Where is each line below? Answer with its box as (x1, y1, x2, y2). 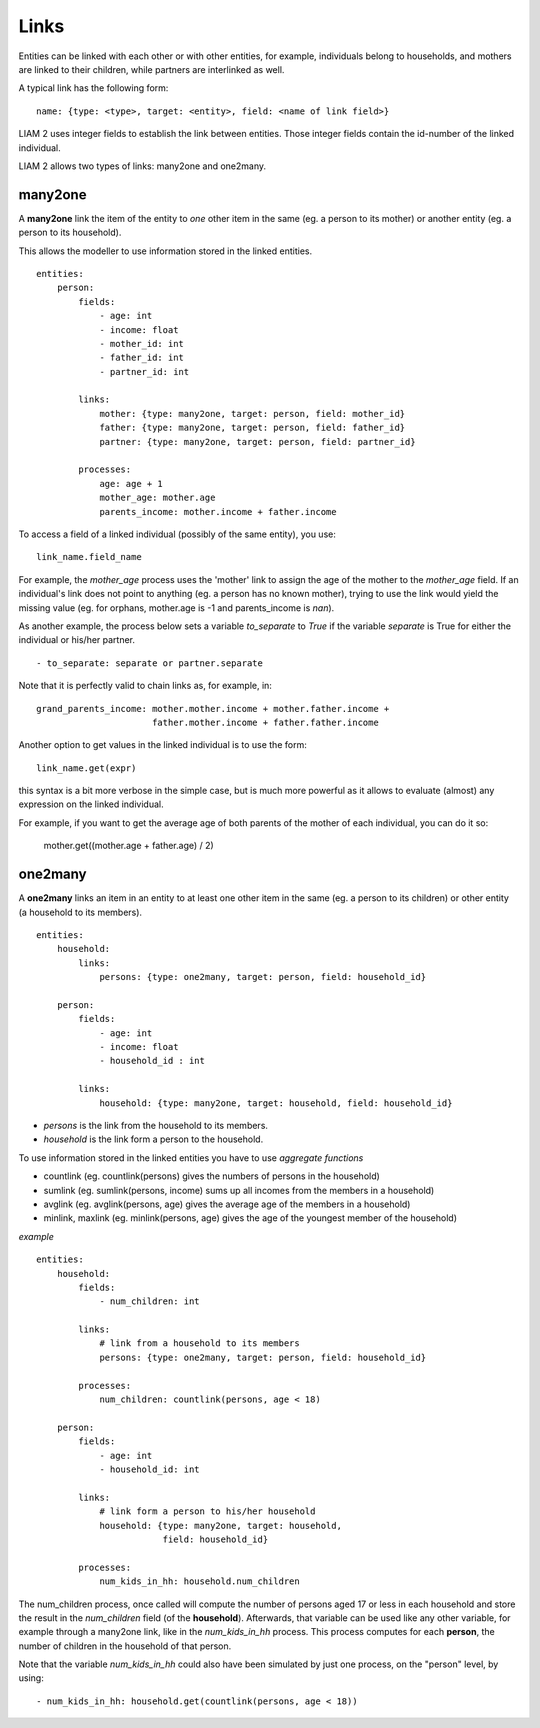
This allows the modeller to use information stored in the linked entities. (18, 245, 313, 257)
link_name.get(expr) (36, 762, 137, 774)
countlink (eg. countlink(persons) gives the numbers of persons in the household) (43, 1170, 380, 1182)
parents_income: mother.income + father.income (99, 506, 337, 517)
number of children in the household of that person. (18, 1640, 232, 1652)
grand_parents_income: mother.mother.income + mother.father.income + (36, 703, 390, 714)
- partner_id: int (99, 366, 190, 377)
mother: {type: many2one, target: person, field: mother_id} (99, 408, 406, 419)
